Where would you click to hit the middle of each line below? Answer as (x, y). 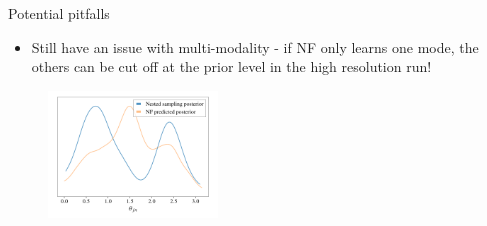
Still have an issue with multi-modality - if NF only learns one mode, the (255, 46)
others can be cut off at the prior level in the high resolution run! (231, 66)
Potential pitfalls (59, 13)
